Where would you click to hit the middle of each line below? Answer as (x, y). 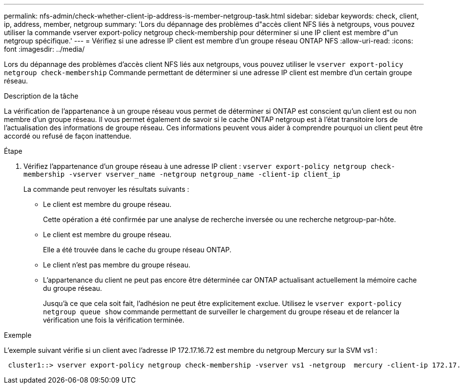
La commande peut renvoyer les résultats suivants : (106, 189)
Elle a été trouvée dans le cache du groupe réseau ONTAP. (137, 250)
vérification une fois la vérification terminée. (114, 320)
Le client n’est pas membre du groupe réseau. (117, 265)
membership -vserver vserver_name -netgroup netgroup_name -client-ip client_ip (182, 174)
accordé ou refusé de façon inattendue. (68, 136)
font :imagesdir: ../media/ (44, 49)
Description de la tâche (41, 96)
